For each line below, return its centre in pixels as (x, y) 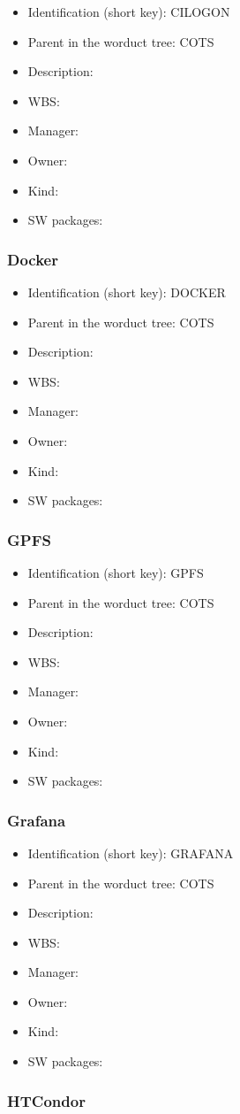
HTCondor (46, 1100)
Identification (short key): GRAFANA (131, 853)
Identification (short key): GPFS (116, 572)
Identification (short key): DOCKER (127, 292)
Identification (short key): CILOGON (129, 12)
